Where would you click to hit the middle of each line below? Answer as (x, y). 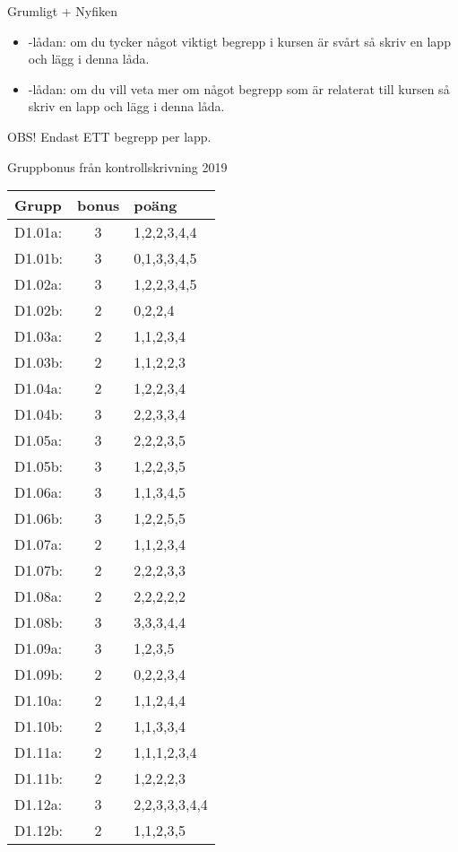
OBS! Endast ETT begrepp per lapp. (109, 136)
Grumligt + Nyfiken (63, 11)
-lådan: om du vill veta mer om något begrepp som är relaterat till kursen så (239, 88)
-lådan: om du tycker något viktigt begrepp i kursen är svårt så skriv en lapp (239, 41)
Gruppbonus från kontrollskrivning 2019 (117, 166)
